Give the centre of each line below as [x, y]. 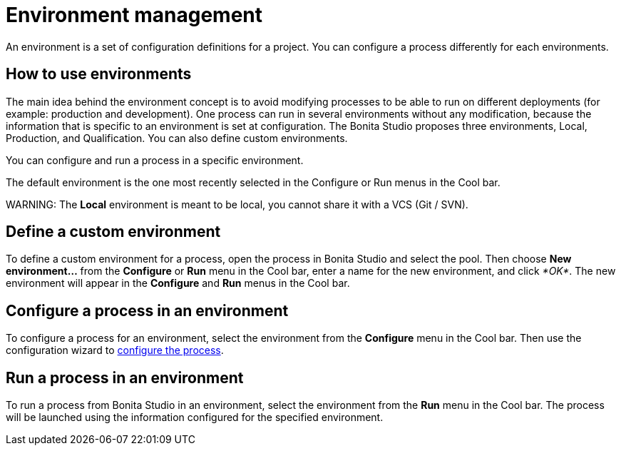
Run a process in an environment [125, 377]
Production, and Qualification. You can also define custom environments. [177, 138]
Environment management [134, 15]
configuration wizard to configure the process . [115, 350]
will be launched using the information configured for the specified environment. [195, 417]
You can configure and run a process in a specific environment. [155, 160]
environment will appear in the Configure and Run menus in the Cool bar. [178, 283]
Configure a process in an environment [147, 310]
